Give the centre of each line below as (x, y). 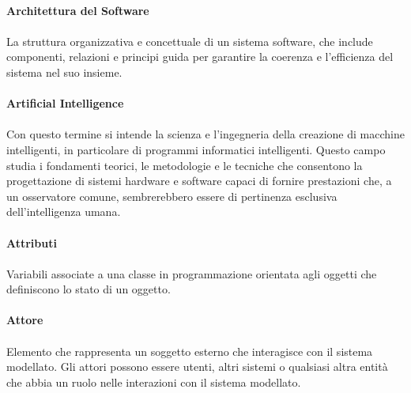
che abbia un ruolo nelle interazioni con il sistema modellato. (154, 382)
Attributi (32, 242)
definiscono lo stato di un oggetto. (89, 289)
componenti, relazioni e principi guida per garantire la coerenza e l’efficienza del (200, 57)
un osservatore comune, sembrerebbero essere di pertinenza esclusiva (172, 196)
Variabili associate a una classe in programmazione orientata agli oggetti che (192, 273)
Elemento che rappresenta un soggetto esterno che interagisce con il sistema (190, 351)
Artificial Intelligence (65, 103)
